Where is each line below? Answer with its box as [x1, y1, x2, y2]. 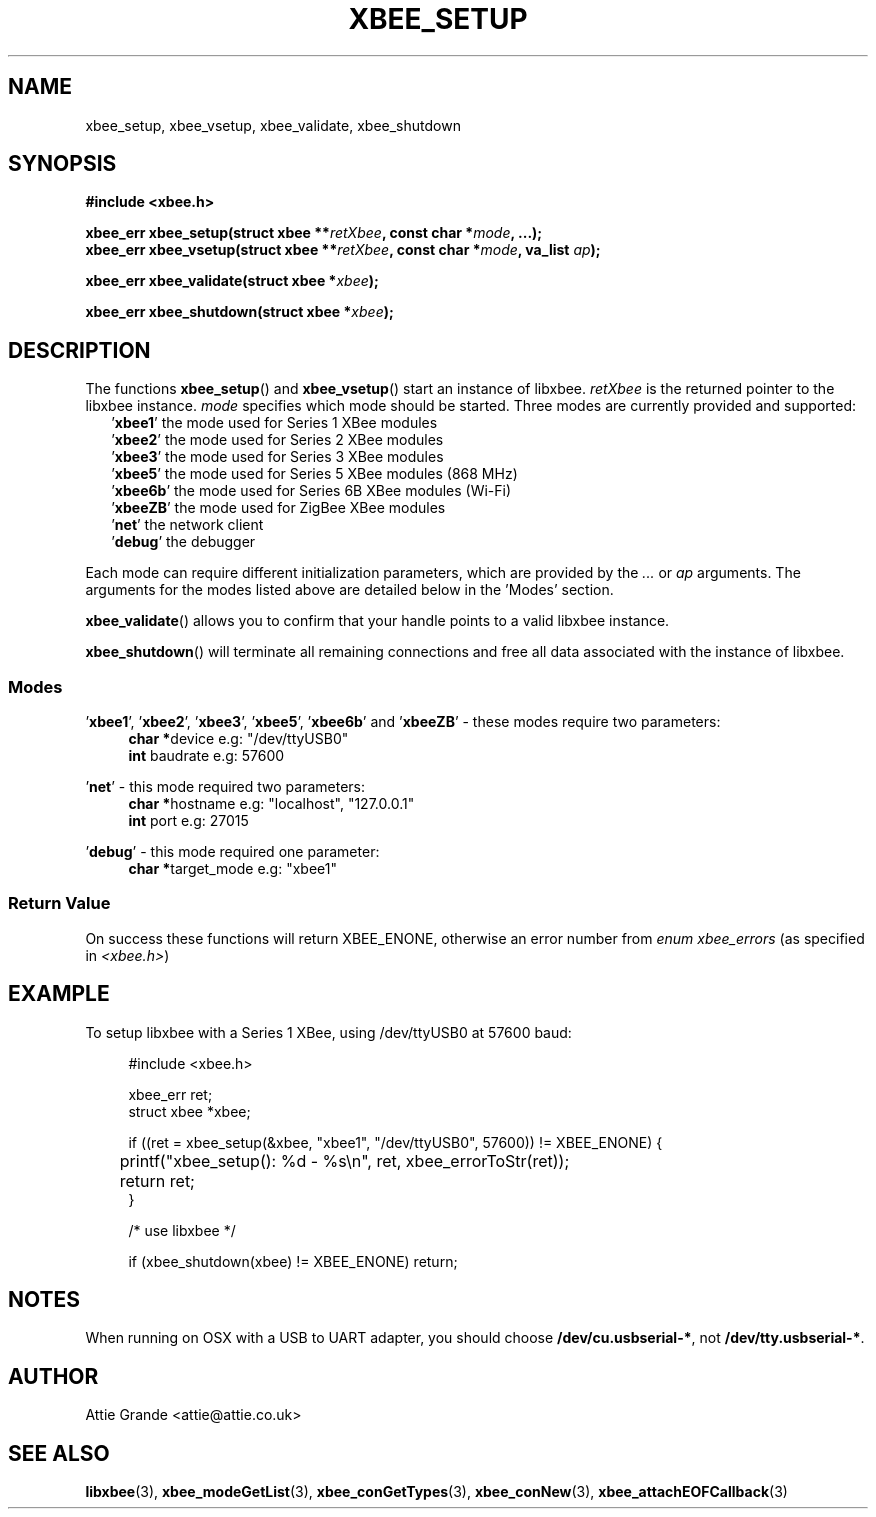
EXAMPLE [8, 981, 110, 1007]
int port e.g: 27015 [128, 812, 249, 830]
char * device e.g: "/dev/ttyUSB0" [128, 730, 349, 748]
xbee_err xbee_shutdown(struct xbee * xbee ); [85, 303, 394, 321]
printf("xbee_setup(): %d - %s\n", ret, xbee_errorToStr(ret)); [119, 1150, 570, 1171]
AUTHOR [8, 1363, 99, 1389]
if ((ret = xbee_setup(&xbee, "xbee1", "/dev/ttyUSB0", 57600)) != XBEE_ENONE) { [128, 1133, 663, 1151]
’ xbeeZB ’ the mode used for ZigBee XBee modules [111, 499, 446, 517]
